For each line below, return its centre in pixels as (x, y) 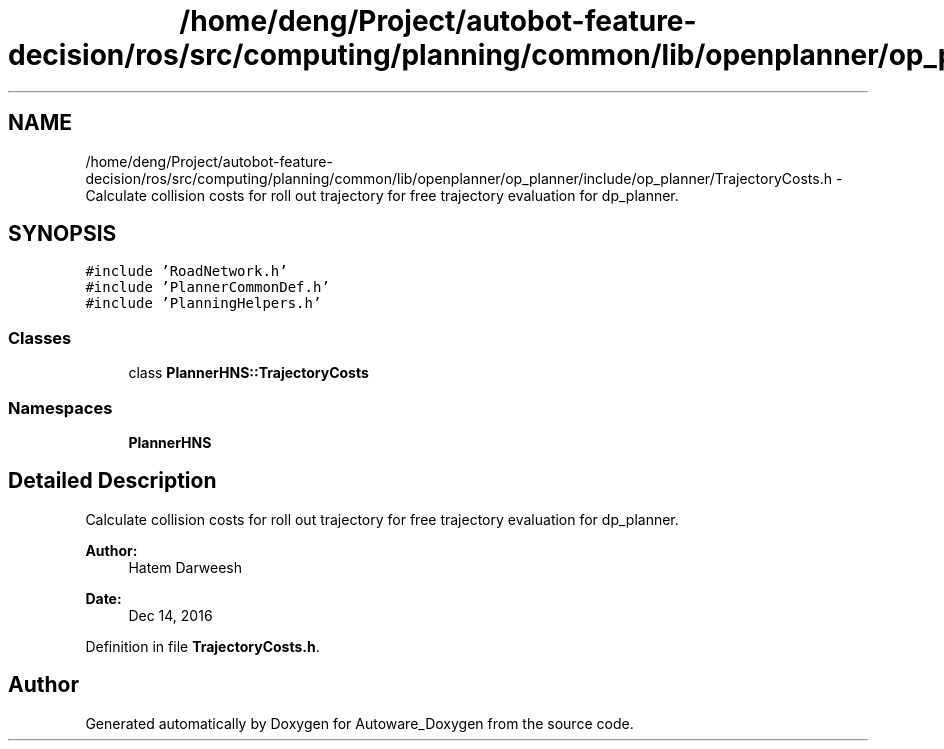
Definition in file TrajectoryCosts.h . (202, 646)
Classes (40, 337)
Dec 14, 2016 (170, 615)
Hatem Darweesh (185, 567)
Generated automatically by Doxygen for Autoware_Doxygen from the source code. (359, 723)
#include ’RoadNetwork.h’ (186, 271)
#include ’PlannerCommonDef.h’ (207, 287)
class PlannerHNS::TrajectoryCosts (248, 373)
